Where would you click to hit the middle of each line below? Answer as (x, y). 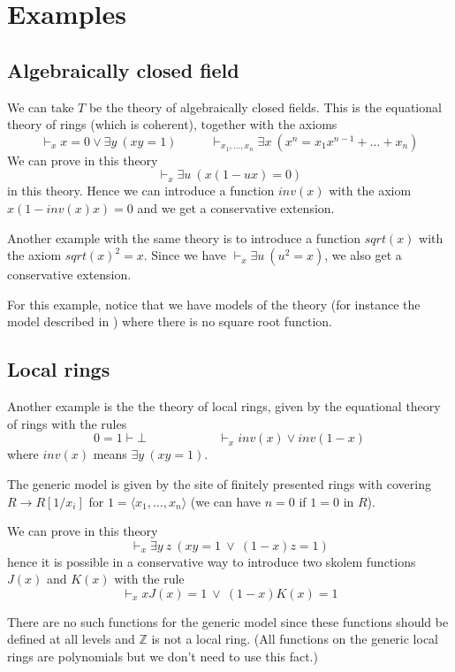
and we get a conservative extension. (236, 207)
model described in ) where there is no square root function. (170, 321)
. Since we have (185, 255)
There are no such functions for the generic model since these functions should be (228, 621)
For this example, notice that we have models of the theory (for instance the (214, 304)
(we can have (226, 501)
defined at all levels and (71, 639)
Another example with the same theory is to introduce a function (184, 237)
